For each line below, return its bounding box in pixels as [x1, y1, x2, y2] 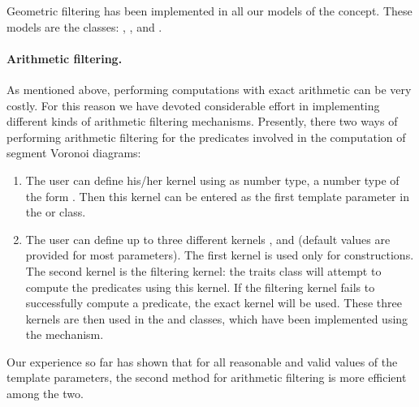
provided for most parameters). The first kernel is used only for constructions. [25, 246, 414, 263]
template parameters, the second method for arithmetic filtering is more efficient [6, 369, 407, 386]
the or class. [25, 203, 86, 221]
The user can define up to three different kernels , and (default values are [25, 230, 391, 247]
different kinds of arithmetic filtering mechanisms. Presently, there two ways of [6, 113, 398, 130]
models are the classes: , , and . [6, 18, 162, 35]
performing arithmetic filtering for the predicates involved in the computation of [6, 128, 406, 145]
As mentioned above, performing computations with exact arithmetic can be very [6, 80, 412, 97]
